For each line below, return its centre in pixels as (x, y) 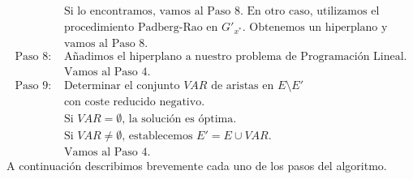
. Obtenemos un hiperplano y (315, 28)
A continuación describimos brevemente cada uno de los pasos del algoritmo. (197, 166)
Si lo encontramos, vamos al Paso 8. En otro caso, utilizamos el (222, 12)
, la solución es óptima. (179, 119)
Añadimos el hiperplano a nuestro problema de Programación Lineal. (235, 57)
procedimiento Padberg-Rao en (141, 28)
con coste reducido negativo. (134, 102)
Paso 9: (33, 86)
